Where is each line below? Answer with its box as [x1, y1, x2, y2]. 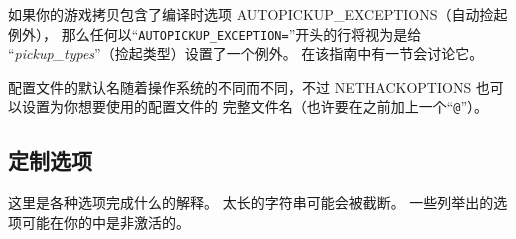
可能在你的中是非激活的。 [21, 211, 190, 232]
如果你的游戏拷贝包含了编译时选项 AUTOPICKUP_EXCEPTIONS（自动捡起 [8, 4, 508, 24]
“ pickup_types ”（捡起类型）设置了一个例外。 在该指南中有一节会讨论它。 [8, 43, 484, 64]
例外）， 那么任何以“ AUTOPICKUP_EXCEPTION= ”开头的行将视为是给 [8, 23, 422, 44]
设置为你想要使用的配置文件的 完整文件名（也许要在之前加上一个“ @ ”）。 [21, 96, 489, 117]
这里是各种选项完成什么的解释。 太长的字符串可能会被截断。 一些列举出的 [8, 192, 494, 213]
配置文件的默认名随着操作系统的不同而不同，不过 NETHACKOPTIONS [8, 76, 472, 97]
